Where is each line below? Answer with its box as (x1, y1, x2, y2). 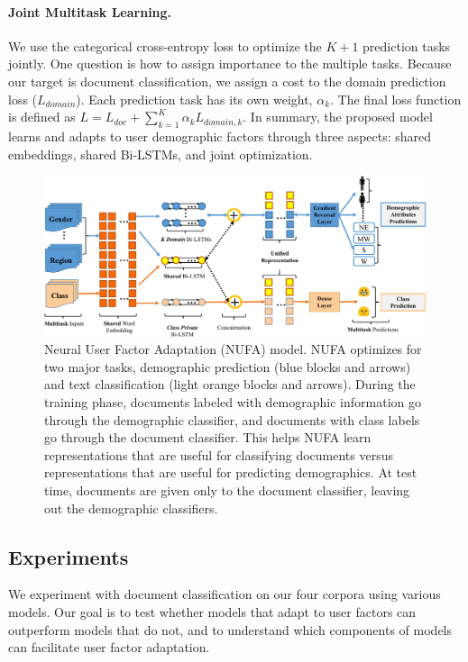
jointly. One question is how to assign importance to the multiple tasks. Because (8, 54, 452, 73)
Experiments (8, 542, 129, 570)
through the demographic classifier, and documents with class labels (44, 410, 420, 429)
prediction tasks (362, 36, 451, 55)
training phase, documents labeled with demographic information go (44, 392, 421, 411)
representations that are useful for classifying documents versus (44, 445, 393, 464)
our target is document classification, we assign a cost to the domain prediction (8, 71, 446, 90)
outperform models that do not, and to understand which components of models (8, 620, 453, 639)
